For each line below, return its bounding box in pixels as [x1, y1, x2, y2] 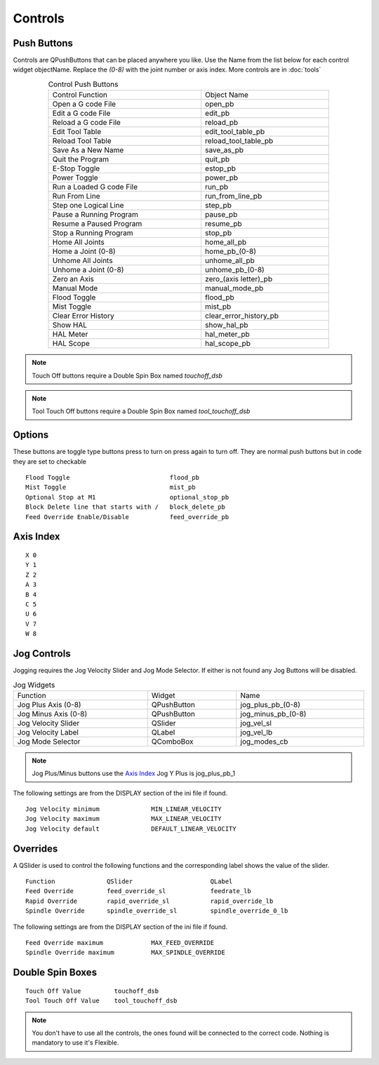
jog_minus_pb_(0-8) [240, 709, 307, 718]
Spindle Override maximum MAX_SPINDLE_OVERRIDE [25, 949, 226, 957]
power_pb [204, 173, 239, 182]
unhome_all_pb [204, 256, 255, 266]
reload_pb [204, 118, 239, 128]
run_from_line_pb [204, 192, 262, 201]
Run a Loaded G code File [52, 182, 138, 192]
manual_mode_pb [204, 283, 264, 293]
